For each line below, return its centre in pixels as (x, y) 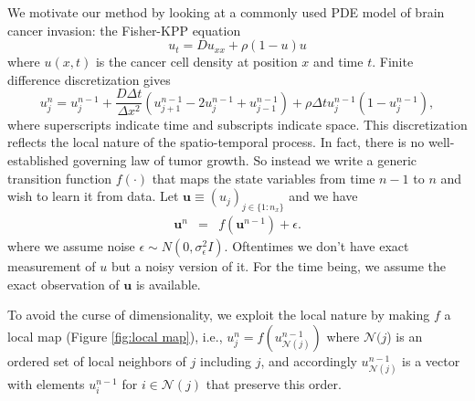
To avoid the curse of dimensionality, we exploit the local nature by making (219, 315)
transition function (60, 178)
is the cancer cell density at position (196, 62)
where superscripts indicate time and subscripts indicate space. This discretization (237, 124)
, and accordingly (309, 360)
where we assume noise (71, 246)
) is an (405, 336)
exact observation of (63, 284)
